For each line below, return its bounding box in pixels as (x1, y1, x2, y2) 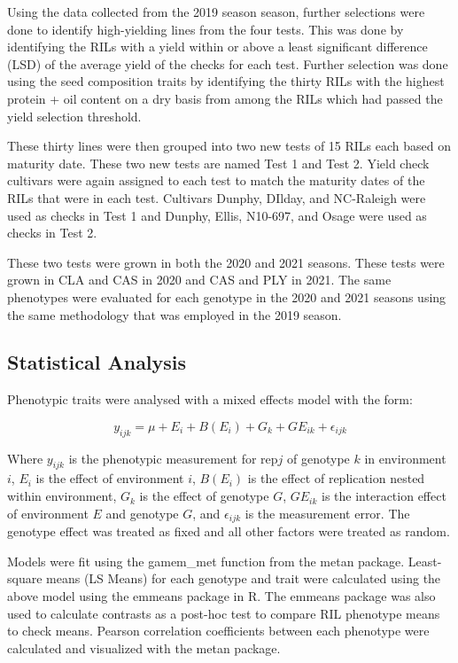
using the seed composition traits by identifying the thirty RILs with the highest (7, 72, 445, 90)
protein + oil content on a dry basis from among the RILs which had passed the (7, 89, 443, 107)
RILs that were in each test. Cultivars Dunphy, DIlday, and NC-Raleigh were (7, 188, 426, 207)
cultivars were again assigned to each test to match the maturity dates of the (7, 171, 425, 190)
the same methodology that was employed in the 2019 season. (7, 305, 342, 324)
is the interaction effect (322, 487, 446, 505)
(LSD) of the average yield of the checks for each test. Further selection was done (7, 54, 448, 73)
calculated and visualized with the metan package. (7, 638, 281, 657)
